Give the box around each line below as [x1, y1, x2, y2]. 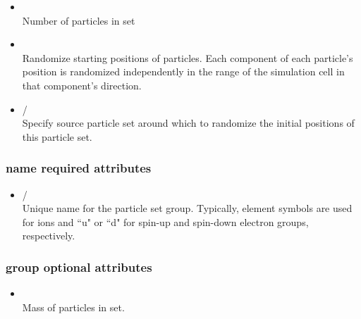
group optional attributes [6, 258, 152, 275]
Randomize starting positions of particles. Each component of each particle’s [22, 50, 353, 65]
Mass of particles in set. [22, 299, 125, 314]
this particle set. [22, 129, 92, 144]
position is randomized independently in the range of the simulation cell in [22, 64, 345, 79]
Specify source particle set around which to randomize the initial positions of [22, 115, 355, 130]
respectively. [22, 228, 75, 243]
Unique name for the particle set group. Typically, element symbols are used [22, 201, 353, 215]
